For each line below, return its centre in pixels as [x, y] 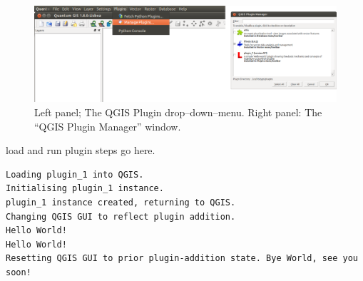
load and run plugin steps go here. [81, 150]
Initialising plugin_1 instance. [85, 189]
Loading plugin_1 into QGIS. [75, 174]
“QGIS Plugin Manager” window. [108, 126]
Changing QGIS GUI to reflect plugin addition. [121, 216]
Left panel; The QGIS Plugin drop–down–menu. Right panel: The [178, 112]
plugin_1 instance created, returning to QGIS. [121, 202]
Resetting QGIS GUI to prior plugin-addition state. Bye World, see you [182, 259]
